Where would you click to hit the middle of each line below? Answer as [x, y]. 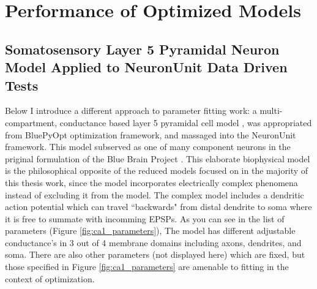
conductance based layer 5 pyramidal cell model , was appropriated [186, 122]
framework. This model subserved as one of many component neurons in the [148, 147]
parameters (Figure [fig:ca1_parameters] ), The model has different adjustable [150, 231]
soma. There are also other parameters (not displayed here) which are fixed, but [155, 254]
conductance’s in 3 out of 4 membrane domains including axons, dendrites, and [153, 242]
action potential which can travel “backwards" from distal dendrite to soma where [158, 207]
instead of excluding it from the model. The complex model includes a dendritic [155, 194]
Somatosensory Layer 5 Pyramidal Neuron [142, 49]
